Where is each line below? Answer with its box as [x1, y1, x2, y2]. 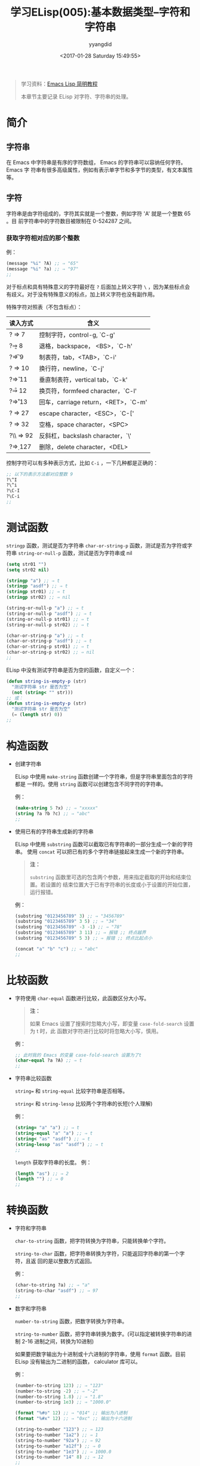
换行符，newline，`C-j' [39, 364, 104, 373]
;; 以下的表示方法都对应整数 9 [6, 471, 73, 477]
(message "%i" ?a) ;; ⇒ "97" [6, 266, 79, 272]
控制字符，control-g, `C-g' [39, 330, 115, 339]
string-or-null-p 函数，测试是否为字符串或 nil [17, 549, 133, 556]
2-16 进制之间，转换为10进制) [21, 1337, 94, 1345]
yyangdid [88, 40, 112, 48]
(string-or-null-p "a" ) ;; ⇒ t [6, 605, 84, 611]
